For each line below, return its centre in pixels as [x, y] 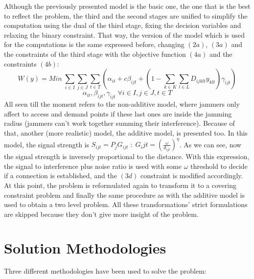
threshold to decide [219, 166]
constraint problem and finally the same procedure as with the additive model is [125, 195]
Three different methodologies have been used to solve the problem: [105, 271]
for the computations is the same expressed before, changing [94, 44]
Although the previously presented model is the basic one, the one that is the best [127, 6]
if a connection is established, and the [60, 175]
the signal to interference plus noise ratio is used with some [93, 166]
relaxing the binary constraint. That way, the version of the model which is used [125, 35]
